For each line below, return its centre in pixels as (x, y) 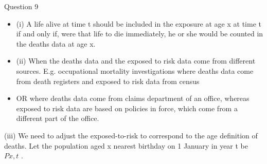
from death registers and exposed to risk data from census (108, 81)
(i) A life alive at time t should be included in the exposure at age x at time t (139, 23)
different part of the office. (58, 118)
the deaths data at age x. (56, 43)
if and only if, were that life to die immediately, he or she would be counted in (140, 34)
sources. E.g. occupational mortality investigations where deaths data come (135, 70)
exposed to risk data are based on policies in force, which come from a (127, 108)
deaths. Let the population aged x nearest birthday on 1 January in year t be (126, 145)
